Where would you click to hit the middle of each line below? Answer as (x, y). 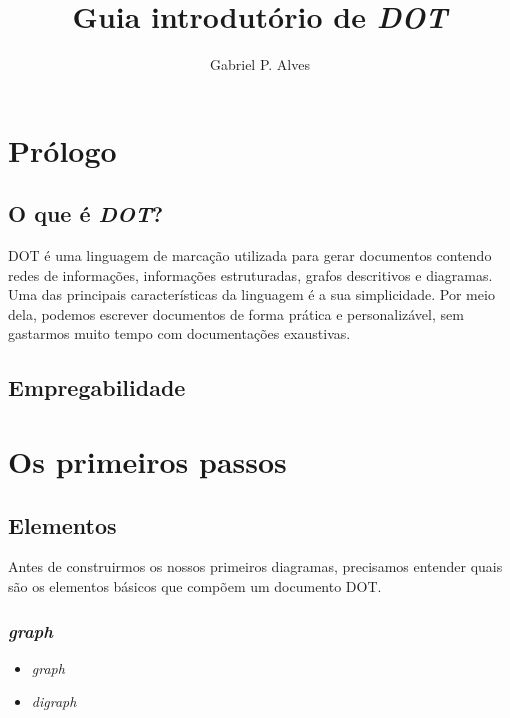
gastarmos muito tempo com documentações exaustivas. (179, 333)
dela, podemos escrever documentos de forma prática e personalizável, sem (236, 313)
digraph (54, 701)
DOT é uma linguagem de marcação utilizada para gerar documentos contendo (250, 255)
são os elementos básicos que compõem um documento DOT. (195, 586)
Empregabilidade (97, 387)
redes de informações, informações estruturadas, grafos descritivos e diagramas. (250, 274)
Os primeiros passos (147, 461)
